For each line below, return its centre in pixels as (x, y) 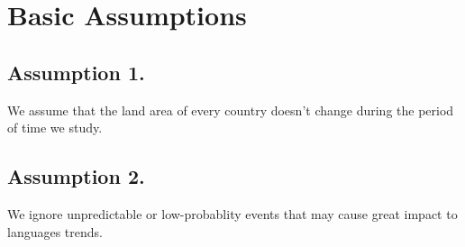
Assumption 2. (76, 176)
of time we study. (55, 128)
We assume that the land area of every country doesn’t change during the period (231, 110)
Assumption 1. (76, 72)
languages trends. (55, 231)
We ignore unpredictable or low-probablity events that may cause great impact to (232, 213)
